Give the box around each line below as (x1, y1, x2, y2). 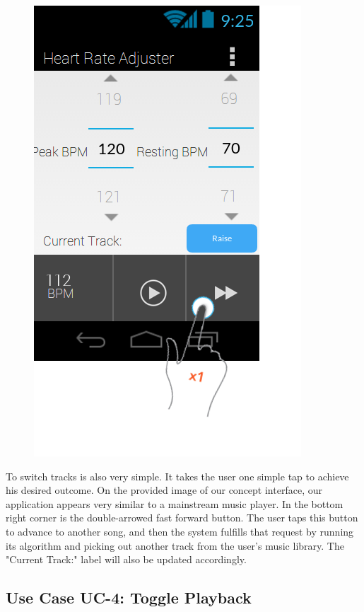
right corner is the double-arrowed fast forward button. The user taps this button (6, 510, 358, 525)
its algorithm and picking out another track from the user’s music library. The (6, 538, 344, 553)
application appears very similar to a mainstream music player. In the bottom (6, 496, 344, 511)
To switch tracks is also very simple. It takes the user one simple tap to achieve (6, 468, 349, 483)
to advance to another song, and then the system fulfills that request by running (6, 524, 354, 538)
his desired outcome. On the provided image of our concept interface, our (6, 483, 322, 497)
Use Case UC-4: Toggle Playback (6, 587, 252, 608)
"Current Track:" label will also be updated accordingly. (6, 552, 247, 567)
